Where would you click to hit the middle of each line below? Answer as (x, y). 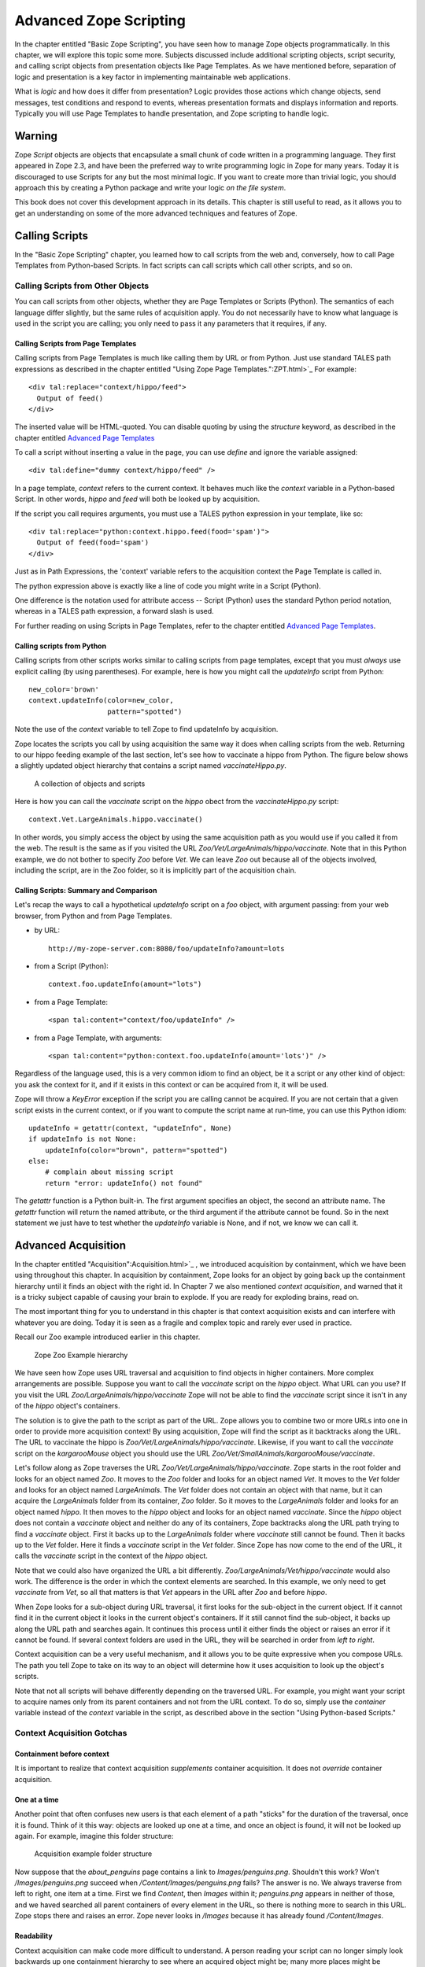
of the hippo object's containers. (67, 1406)
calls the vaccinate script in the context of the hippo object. (111, 1556)
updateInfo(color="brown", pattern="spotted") (136, 1150)
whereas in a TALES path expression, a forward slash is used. (114, 611)
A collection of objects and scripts (90, 784)
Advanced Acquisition (70, 1245)
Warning (36, 136)
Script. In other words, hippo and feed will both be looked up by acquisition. (137, 499)
